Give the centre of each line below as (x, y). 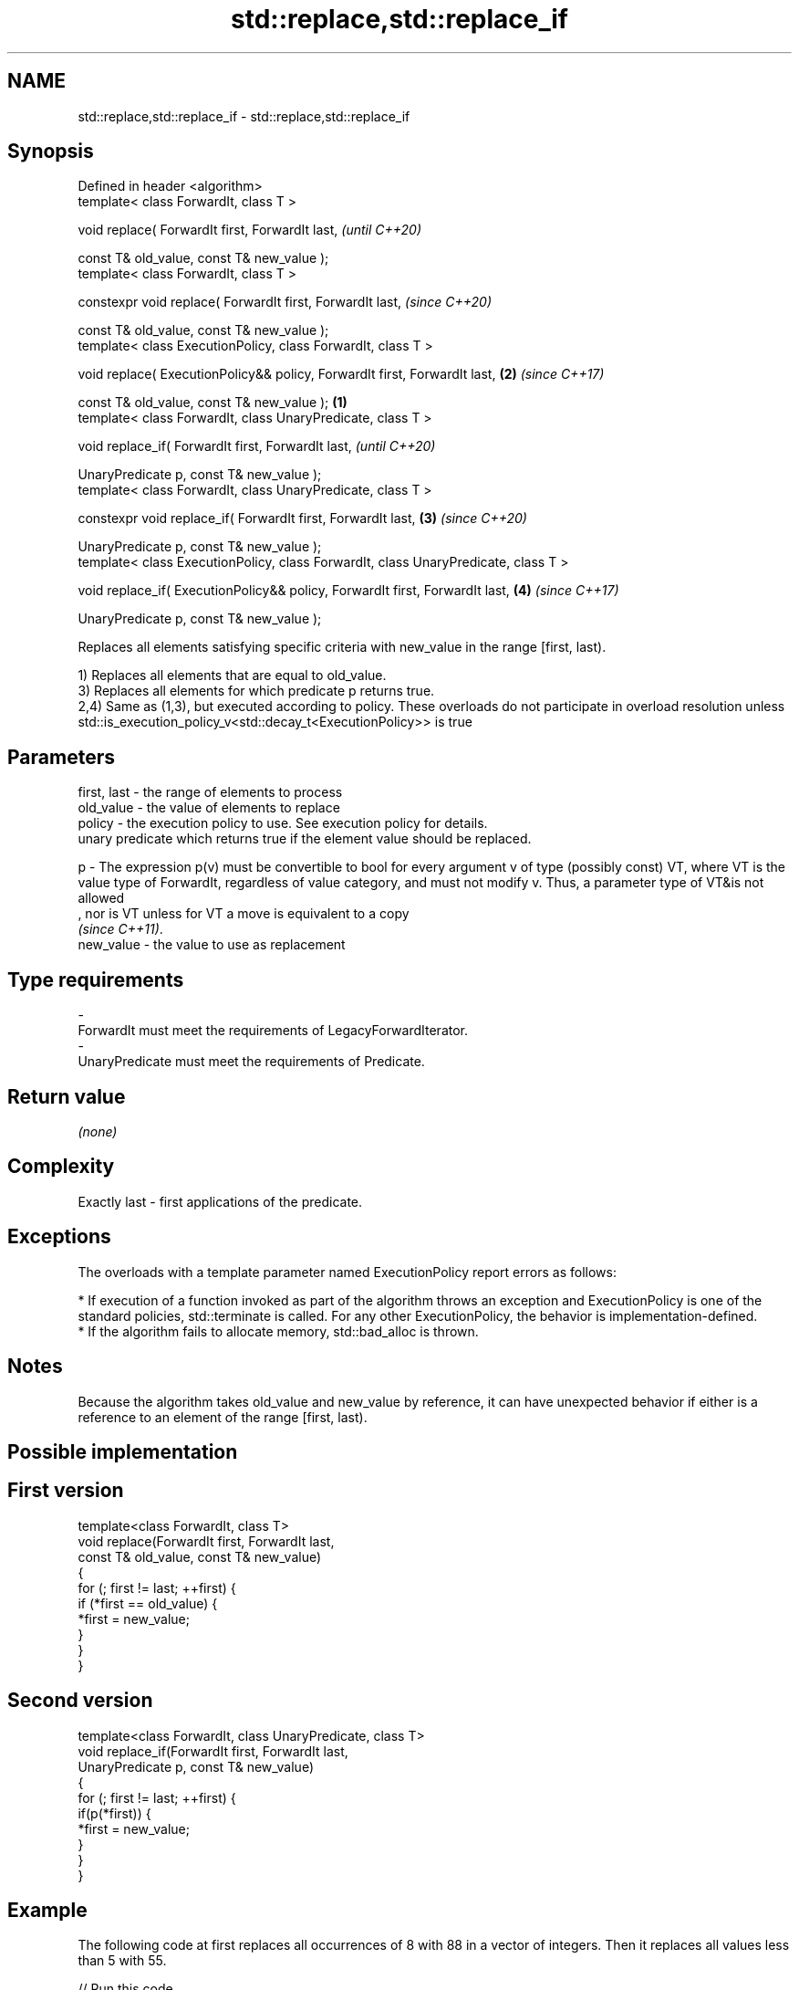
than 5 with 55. (122, 1961)
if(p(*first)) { (114, 1813)
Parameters (61, 757)
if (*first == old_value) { (148, 1603)
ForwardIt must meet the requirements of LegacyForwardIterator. (273, 1031)
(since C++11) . (120, 929)
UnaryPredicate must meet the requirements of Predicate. (251, 1062)
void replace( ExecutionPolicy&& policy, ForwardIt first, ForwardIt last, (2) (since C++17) (341, 374)
